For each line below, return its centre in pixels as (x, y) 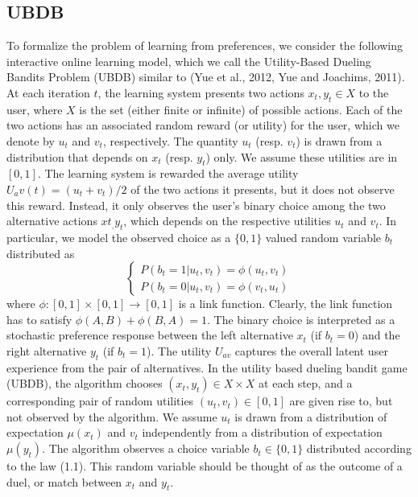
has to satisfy (39, 319)
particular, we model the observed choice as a (119, 237)
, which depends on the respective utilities (227, 221)
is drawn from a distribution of (311, 416)
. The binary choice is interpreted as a (301, 319)
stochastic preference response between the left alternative (150, 335)
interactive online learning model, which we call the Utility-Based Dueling (189, 61)
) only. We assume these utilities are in (302, 156)
